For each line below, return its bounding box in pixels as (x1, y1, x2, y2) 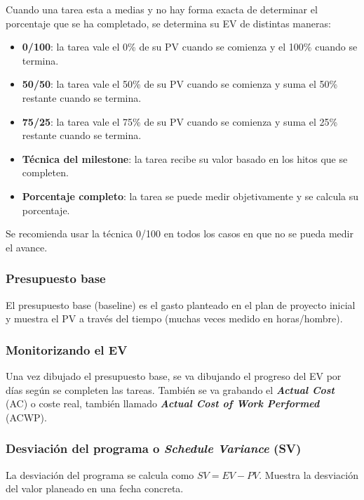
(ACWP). (6, 409, 47, 424)
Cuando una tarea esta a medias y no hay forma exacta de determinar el (6, 2, 318, 16)
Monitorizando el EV (6, 341, 128, 358)
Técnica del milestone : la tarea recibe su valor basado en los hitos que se (22, 151, 348, 166)
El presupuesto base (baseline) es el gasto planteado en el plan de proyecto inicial (6, 297, 356, 312)
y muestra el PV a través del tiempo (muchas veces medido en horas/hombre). (6, 311, 343, 326)
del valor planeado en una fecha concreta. (6, 481, 184, 496)
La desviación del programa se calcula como (6, 467, 194, 482)
